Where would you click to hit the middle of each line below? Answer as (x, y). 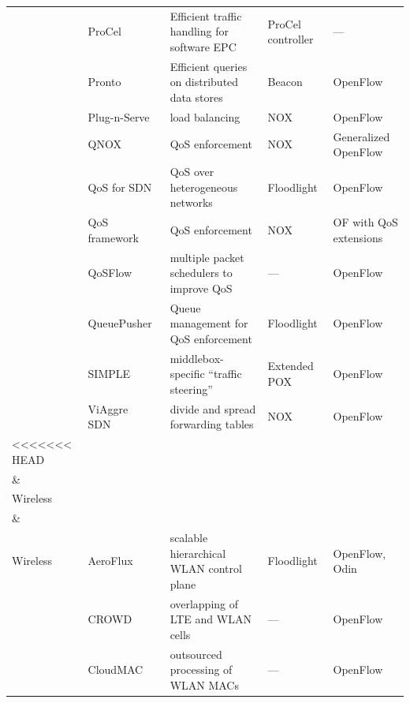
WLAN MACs (204, 684)
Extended (291, 366)
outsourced (196, 654)
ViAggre (108, 408)
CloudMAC (116, 669)
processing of (201, 669)
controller (291, 39)
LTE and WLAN (211, 619)
